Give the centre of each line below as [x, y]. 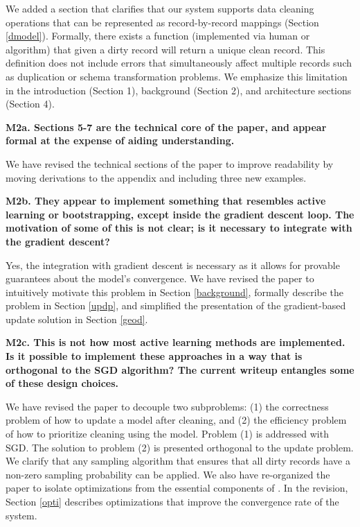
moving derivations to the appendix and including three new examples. [156, 177]
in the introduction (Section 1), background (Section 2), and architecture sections [179, 90]
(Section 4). [30, 104]
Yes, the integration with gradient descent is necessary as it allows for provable [173, 265]
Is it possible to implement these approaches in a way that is [154, 356]
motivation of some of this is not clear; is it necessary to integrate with [179, 228]
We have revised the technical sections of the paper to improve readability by [170, 163]
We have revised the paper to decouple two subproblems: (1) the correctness [167, 406]
